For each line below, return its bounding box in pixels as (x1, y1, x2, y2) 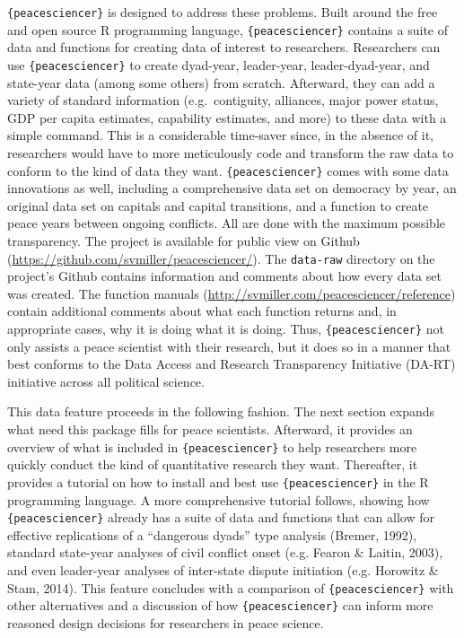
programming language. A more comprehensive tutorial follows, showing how (7, 490, 430, 509)
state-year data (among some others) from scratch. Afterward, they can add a (7, 73, 435, 92)
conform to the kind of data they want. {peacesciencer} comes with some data (7, 161, 449, 179)
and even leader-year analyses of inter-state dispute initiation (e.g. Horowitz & (7, 560, 439, 579)
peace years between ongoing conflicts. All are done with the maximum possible (7, 214, 446, 232)
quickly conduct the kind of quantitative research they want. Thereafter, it (7, 455, 418, 474)
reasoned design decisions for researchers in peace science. (7, 613, 324, 632)
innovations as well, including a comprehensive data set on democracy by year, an (7, 179, 457, 197)
